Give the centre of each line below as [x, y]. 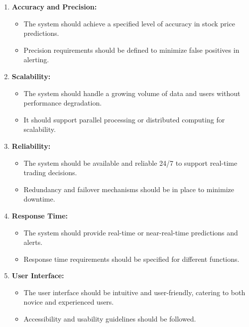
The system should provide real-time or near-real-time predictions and [131, 232]
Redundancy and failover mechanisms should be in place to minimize [129, 189]
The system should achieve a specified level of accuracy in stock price [129, 23]
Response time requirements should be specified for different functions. [131, 259]
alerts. [33, 242]
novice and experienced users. [69, 302]
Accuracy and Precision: [54, 6]
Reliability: [31, 146]
